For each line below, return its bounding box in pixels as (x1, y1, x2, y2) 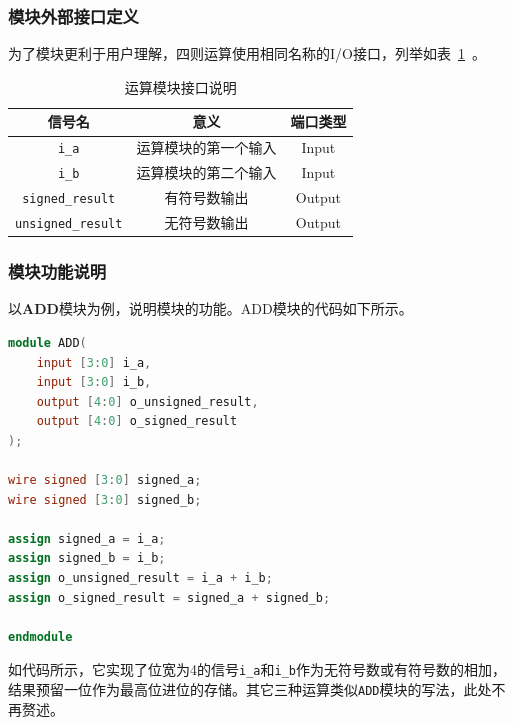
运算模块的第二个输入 (136, 162, 277, 183)
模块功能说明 (8, 259, 107, 284)
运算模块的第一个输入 (136, 137, 277, 158)
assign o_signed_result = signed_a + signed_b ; (8, 590, 331, 605)
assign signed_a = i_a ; (8, 531, 166, 546)
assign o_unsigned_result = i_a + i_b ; (8, 571, 273, 586)
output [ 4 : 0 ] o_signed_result (36, 414, 238, 429)
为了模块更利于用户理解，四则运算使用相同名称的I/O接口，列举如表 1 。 (8, 43, 486, 64)
